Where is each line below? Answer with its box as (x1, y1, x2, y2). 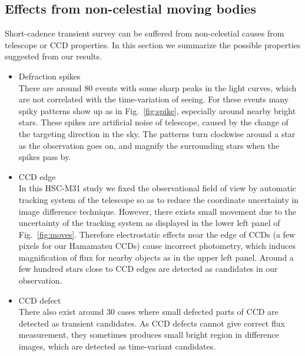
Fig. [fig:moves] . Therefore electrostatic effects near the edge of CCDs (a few (18, 228, 296, 240)
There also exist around (18, 305, 104, 318)
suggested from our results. (5, 50, 102, 62)
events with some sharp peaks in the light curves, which (95, 81, 297, 94)
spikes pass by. (18, 151, 71, 163)
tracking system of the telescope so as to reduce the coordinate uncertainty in (18, 193, 299, 205)
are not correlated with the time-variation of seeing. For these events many (18, 93, 289, 105)
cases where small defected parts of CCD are (117, 305, 279, 318)
